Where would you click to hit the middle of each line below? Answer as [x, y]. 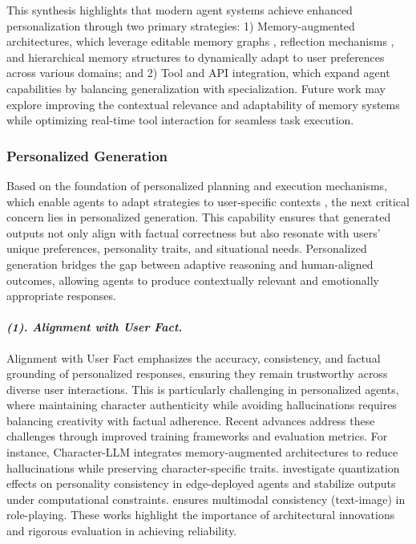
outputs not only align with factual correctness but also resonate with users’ [194, 232]
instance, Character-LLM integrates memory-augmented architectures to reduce [202, 452]
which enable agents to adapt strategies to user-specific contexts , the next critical [208, 201]
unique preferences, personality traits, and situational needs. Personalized [187, 248]
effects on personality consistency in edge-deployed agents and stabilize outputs [201, 483]
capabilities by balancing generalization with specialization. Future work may [196, 88]
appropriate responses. [61, 296]
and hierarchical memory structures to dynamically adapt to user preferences [196, 57]
